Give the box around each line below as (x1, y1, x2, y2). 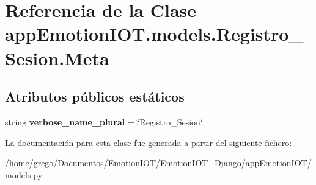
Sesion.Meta (5, 45, 109, 70)
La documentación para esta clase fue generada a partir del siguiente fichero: (5, 136, 292, 148)
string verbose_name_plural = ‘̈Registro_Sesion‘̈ (5, 115, 203, 128)
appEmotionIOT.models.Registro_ (5, 21, 304, 46)
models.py (5, 168, 43, 181)
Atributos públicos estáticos (5, 87, 185, 106)
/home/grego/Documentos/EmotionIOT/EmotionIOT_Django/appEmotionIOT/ (5, 156, 312, 169)
